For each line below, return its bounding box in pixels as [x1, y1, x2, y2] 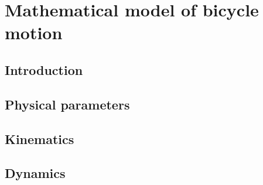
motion [5, 20, 63, 44]
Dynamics [5, 164, 66, 182]
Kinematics [5, 129, 74, 148]
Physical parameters [5, 95, 130, 113]
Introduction [5, 60, 83, 78]
